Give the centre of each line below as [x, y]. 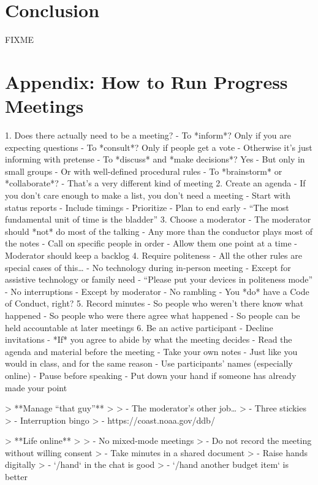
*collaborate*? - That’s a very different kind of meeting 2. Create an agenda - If [155, 183]
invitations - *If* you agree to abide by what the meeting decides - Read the [149, 339]
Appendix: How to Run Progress [146, 81]
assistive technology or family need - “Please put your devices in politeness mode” [159, 279]
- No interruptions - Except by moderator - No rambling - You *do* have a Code [157, 291]
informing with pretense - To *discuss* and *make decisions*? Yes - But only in [155, 159]
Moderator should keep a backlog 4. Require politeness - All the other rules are [153, 255]
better [16, 477]
